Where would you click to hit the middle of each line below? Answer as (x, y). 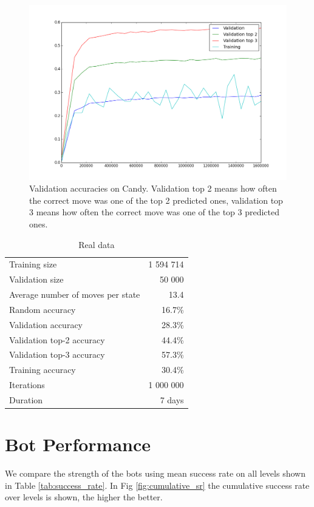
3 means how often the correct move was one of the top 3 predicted (155, 212)
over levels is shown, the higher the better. (84, 497)
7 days (172, 400)
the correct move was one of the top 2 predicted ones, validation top (156, 200)
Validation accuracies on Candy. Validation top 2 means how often (153, 188)
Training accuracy (43, 370)
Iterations (27, 385)
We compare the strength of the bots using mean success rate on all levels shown (155, 473)
